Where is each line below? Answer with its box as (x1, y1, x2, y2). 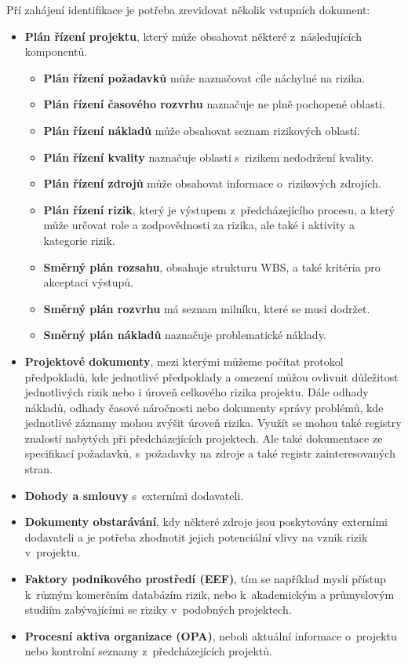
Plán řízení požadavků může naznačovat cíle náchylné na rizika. (43, 69, 366, 86)
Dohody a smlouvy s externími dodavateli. (24, 487, 244, 503)
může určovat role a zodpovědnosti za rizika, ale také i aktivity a (43, 217, 355, 233)
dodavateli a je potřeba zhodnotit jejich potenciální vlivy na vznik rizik (24, 528, 368, 545)
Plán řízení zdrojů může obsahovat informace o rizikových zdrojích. (43, 175, 381, 192)
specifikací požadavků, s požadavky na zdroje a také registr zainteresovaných (24, 445, 395, 462)
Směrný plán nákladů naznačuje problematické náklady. (43, 327, 326, 343)
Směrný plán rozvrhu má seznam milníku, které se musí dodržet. (43, 300, 370, 316)
